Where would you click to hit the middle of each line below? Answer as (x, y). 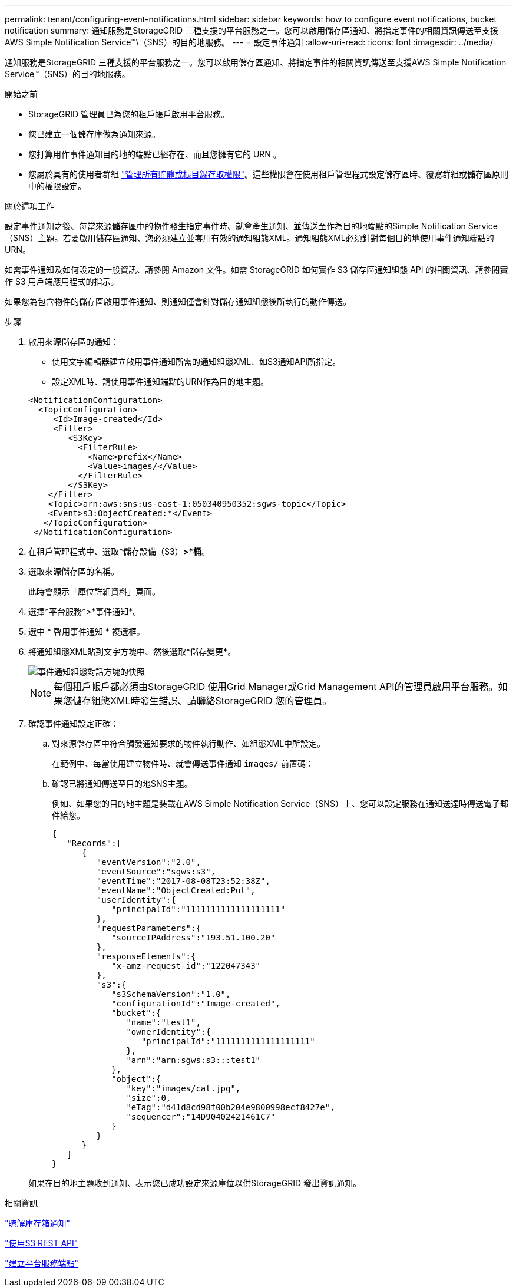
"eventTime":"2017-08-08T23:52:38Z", (183, 881)
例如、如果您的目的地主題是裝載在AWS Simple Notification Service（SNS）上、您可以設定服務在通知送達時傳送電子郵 (280, 803)
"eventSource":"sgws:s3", (156, 872)
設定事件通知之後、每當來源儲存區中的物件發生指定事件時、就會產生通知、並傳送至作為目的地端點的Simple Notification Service (251, 226)
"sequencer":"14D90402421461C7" (201, 1117)
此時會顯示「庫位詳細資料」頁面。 (94, 591)
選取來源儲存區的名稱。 (74, 571)
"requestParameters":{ (148, 928)
